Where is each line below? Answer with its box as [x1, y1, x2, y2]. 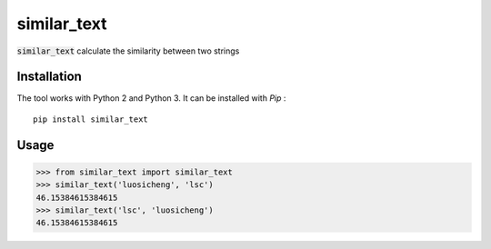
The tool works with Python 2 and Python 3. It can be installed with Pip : [16, 93, 286, 104]
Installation [16, 69, 82, 85]
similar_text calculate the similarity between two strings [16, 45, 240, 56]
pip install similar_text [33, 114, 149, 124]
